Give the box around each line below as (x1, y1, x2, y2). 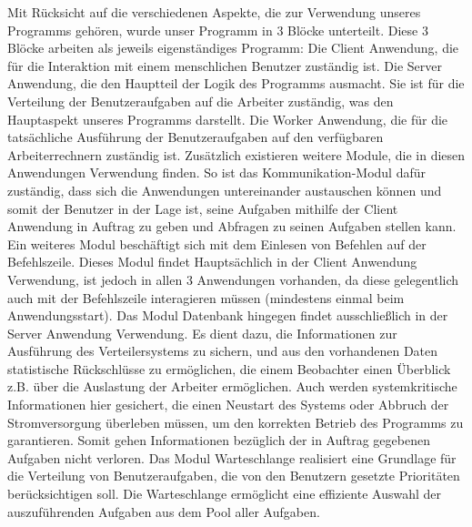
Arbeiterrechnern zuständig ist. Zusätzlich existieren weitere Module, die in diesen (7, 145, 466, 164)
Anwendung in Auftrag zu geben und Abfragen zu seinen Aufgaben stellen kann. (7, 217, 457, 236)
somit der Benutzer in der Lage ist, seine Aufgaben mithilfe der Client (7, 198, 398, 218)
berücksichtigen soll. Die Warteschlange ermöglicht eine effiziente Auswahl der (7, 484, 441, 503)
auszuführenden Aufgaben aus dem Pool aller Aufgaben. (7, 502, 320, 521)
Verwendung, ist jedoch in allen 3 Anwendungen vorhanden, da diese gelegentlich (7, 269, 459, 289)
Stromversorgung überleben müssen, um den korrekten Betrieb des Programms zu (7, 412, 464, 431)
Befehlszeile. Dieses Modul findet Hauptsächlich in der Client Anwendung (7, 252, 417, 271)
